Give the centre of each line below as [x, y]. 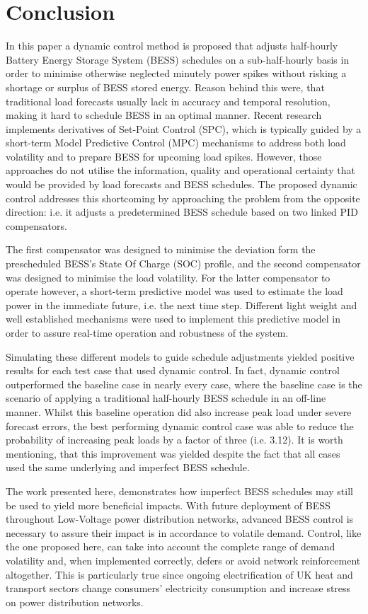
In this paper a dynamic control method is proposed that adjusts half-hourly [172, 46]
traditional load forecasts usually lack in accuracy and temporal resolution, [168, 101]
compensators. [36, 225]
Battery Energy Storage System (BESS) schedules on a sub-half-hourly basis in [178, 59]
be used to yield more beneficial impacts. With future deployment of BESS [168, 505]
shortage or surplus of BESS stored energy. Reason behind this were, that [165, 87]
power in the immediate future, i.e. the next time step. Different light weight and [182, 305]
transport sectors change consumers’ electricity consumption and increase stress [178, 588]
